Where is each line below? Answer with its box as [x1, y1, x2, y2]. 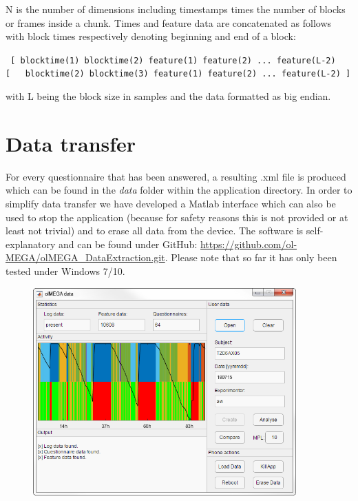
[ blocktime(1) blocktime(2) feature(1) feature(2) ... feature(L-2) [10, 55, 336, 65]
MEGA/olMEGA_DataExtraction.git [6, 250, 165, 265]
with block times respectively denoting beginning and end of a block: [6, 29, 296, 43]
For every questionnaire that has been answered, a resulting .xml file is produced [6, 169, 346, 183]
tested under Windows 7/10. [6, 263, 125, 278]
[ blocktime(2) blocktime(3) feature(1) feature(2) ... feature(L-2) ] [6, 69, 351, 79]
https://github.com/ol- [200, 236, 297, 251]
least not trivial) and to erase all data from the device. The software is [6, 223, 304, 238]
